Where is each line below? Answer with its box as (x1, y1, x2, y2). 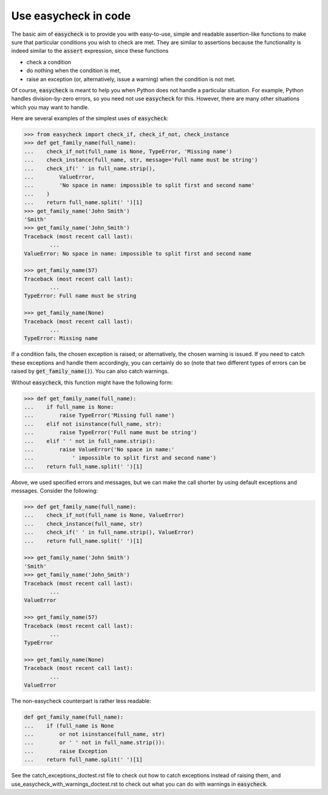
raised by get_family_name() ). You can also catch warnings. (11, 367, 169, 375)
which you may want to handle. (11, 103, 89, 111)
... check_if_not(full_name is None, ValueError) (24, 512, 185, 519)
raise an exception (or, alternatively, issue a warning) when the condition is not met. (26, 75, 236, 83)
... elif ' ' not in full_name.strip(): (24, 437, 156, 445)
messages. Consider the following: (11, 487, 98, 494)
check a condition (26, 58, 72, 66)
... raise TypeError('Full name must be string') (24, 429, 197, 436)
